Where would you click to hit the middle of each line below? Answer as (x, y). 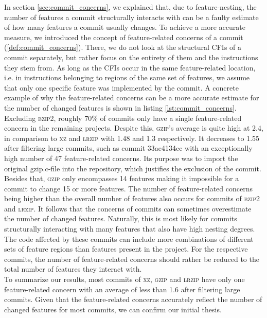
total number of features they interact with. (73, 269)
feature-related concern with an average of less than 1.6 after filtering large (122, 289)
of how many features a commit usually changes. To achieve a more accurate (125, 27)
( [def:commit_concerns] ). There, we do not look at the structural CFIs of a (123, 47)
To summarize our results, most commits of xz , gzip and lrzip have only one (124, 279)
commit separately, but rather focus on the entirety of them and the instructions (131, 57)
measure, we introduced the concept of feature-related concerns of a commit (124, 37)
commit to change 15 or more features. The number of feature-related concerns (128, 188)
